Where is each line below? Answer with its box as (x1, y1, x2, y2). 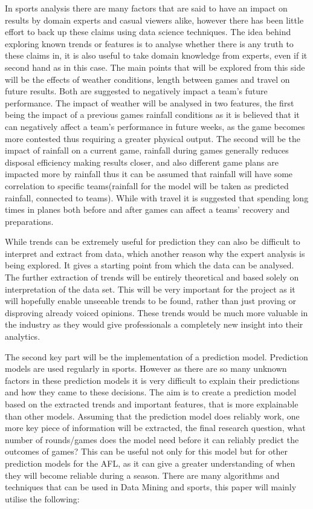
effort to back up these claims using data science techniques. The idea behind (5, 25, 291, 38)
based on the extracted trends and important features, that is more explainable (5, 398, 298, 410)
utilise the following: (5, 492, 80, 505)
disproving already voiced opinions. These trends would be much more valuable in (5, 306, 308, 319)
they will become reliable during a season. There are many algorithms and (5, 468, 280, 481)
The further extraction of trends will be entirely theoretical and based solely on (5, 271, 299, 284)
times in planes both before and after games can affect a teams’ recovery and (5, 203, 290, 216)
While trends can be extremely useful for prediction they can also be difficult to (5, 235, 300, 248)
